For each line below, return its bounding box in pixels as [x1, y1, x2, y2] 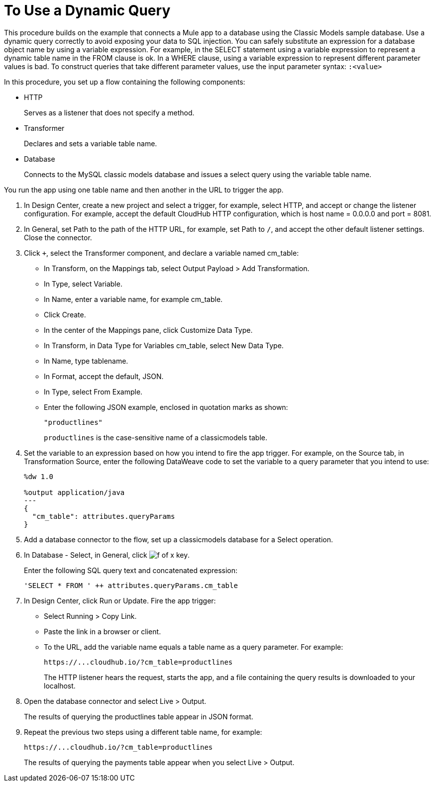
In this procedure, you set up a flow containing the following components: [4, 77, 245, 86]
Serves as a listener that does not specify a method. [24, 108, 195, 117]
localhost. [44, 681, 76, 690]
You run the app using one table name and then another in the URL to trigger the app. [4, 185, 284, 194]
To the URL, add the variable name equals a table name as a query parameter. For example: [44, 642, 343, 651]
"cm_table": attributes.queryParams [32, 512, 175, 520]
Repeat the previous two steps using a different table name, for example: [24, 727, 262, 736]
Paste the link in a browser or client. [44, 627, 161, 636]
